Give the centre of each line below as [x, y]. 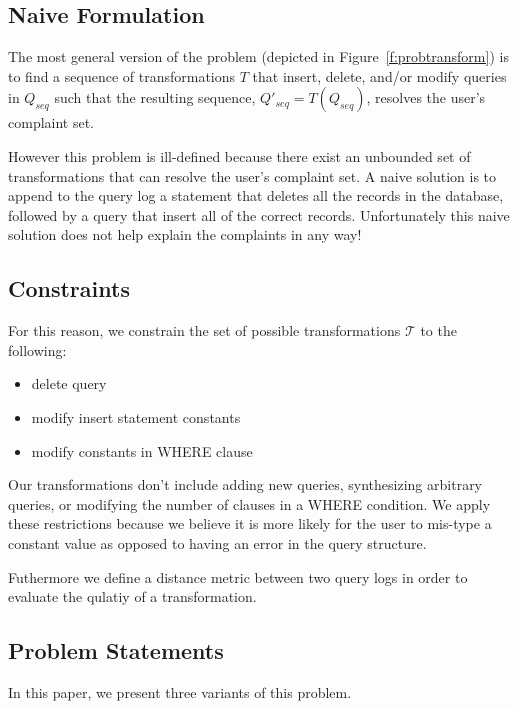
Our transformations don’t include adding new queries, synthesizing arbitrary [245, 484]
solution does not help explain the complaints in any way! [185, 234]
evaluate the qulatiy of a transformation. [132, 596]
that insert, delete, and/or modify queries [379, 75]
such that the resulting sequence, [155, 97]
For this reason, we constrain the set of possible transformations [204, 330]
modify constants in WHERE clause [142, 450]
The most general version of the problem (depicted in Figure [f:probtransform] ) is [258, 56]
